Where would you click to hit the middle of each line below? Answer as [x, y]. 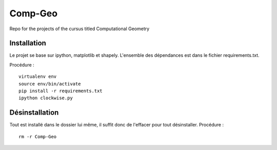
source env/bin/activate [50, 84]
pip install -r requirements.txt [61, 91]
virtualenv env [38, 77]
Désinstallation [34, 113]
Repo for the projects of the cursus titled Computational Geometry [80, 29]
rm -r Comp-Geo [38, 136]
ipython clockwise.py [46, 98]
